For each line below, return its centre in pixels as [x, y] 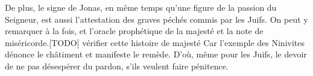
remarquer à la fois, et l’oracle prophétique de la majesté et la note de [134, 31]
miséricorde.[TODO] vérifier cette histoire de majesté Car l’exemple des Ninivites [155, 42]
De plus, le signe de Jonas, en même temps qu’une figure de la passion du [141, 7]
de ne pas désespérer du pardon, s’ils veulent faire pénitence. [117, 66]
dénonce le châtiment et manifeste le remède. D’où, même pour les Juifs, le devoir [156, 54]
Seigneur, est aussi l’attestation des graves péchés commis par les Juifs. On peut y [156, 19]
